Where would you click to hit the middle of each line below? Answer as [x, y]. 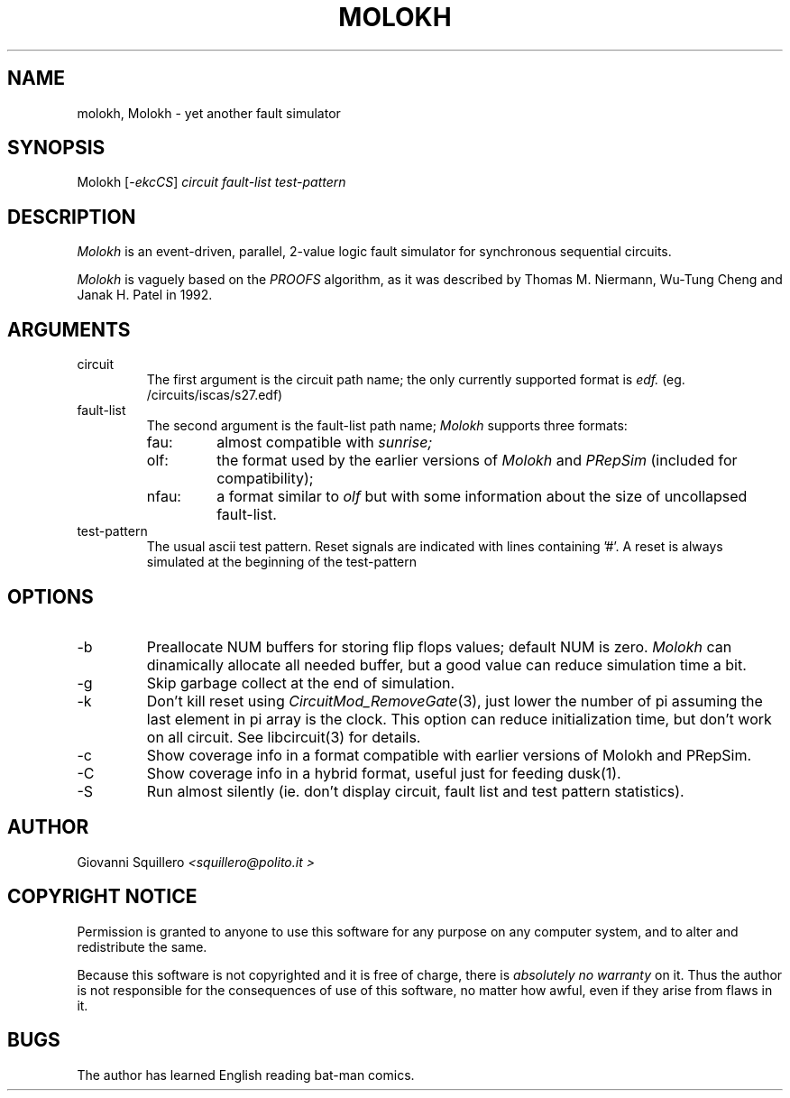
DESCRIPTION [72, 217]
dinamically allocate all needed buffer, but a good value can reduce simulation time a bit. [446, 664]
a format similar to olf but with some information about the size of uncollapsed [482, 497]
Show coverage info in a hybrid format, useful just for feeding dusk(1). [384, 773]
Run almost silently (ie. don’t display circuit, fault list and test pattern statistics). [415, 791]
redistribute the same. [142, 946]
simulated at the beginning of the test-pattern [281, 562]
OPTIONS [51, 596]
